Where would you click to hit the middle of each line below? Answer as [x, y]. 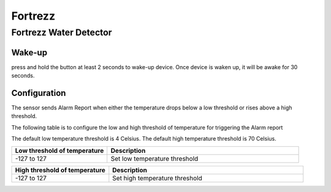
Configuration [39, 93]
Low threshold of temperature [59, 150]
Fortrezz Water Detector [62, 32]
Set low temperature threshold [154, 158]
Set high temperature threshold [157, 178]
